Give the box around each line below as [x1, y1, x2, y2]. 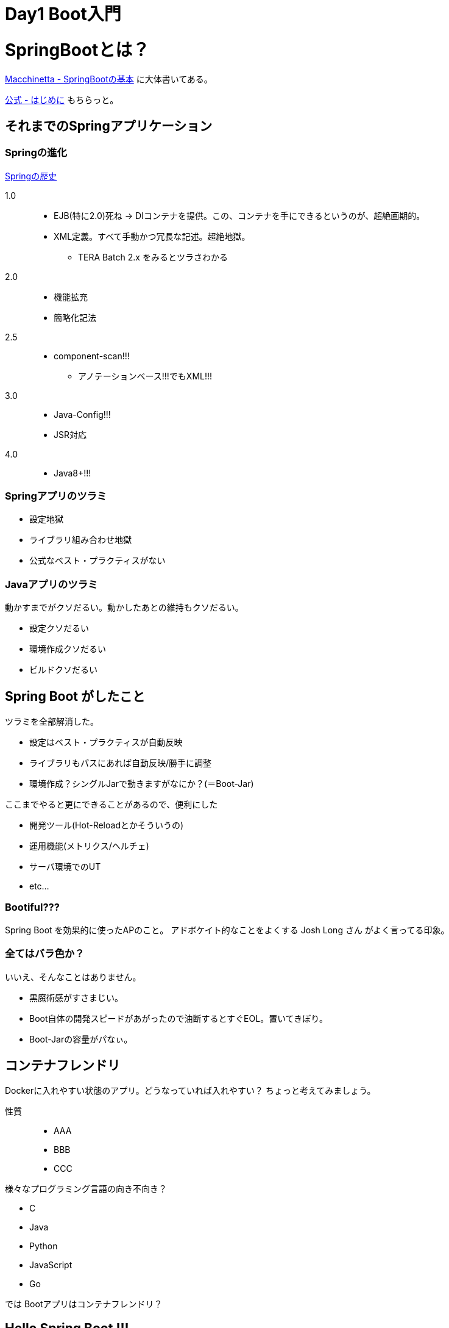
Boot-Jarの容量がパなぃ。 [29, 1033, 133, 1044]
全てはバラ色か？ [5, 947, 85, 960]
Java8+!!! [54, 467, 91, 478]
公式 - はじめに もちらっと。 [5, 94, 119, 105]
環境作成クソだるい [29, 644, 106, 655]
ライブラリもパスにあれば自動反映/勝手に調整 [29, 758, 212, 769]
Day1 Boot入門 [5, 4, 121, 24]
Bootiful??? [5, 901, 60, 914]
